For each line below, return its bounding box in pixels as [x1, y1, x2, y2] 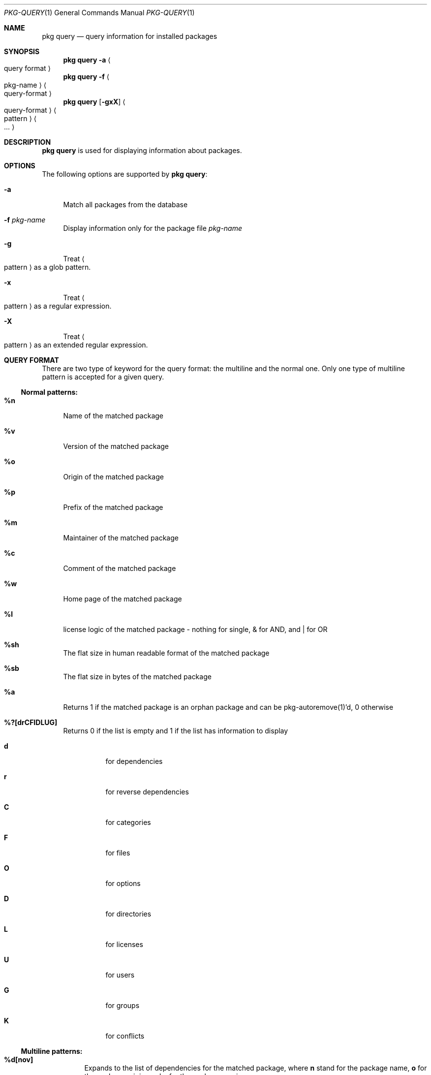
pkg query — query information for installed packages [42, 32, 217, 40]
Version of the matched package [63, 442, 169, 450]
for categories [105, 818, 151, 826]
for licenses [105, 940, 143, 949]
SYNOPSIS [4, 47, 40, 56]
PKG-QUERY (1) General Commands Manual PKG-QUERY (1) [4, 8, 195, 17]
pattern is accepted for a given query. [42, 373, 164, 381]
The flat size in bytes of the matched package [63, 672, 212, 681]
